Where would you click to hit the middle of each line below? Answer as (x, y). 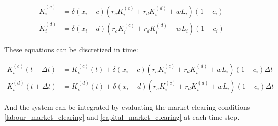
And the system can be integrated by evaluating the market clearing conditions (127, 107)
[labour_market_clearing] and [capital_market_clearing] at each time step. (122, 117)
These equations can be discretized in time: (71, 49)
